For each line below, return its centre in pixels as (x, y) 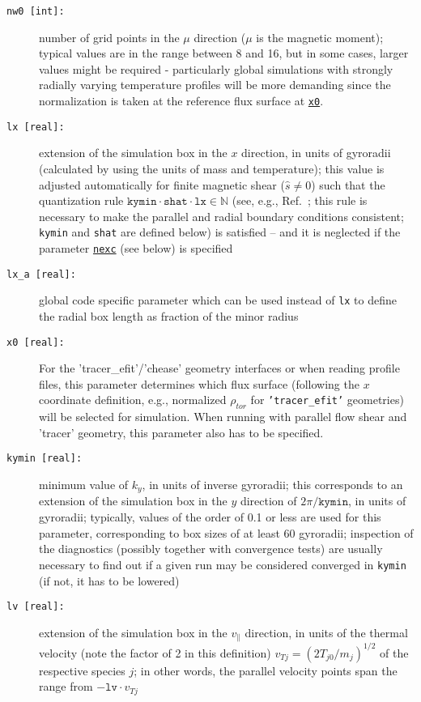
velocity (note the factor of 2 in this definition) (155, 652)
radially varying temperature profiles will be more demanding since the (215, 85)
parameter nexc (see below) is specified (136, 247)
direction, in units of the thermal (326, 632)
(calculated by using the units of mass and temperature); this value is (212, 168)
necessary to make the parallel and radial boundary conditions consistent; (221, 216)
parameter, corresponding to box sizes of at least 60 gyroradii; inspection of (226, 532)
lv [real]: (36, 607)
